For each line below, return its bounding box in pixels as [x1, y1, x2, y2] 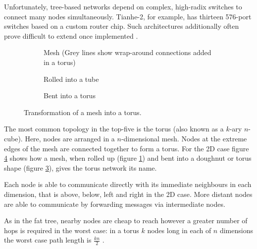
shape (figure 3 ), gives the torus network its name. [4, 162, 157, 173]
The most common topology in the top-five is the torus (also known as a [4, 124, 224, 134]
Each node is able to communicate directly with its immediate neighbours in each [4, 179, 252, 189]
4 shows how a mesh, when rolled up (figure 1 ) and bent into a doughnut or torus [4, 153, 252, 163]
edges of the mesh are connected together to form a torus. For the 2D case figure [4, 143, 249, 153]
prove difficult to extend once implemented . [4, 30, 138, 41]
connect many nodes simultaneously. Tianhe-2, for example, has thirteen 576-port [4, 11, 252, 21]
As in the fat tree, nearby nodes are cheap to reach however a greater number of [4, 215, 248, 226]
